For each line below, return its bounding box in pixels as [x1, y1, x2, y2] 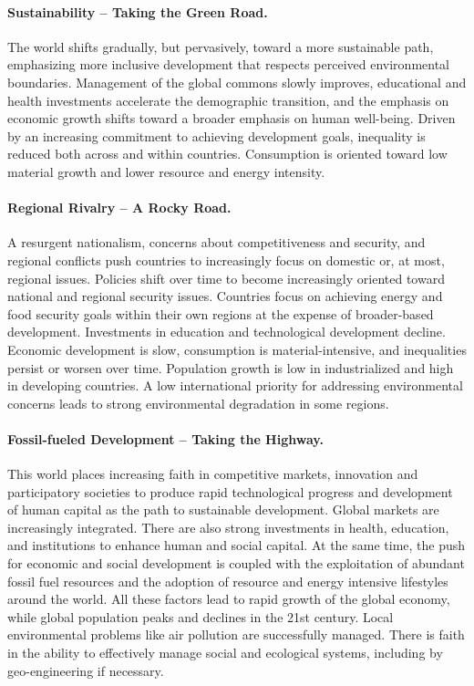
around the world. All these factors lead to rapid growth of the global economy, [7, 589, 450, 608]
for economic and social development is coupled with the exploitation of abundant [7, 554, 465, 573]
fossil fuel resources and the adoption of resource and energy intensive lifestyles [7, 571, 448, 590]
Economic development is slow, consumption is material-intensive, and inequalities [7, 339, 467, 359]
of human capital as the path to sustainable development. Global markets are [7, 500, 439, 519]
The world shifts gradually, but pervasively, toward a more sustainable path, [7, 36, 434, 56]
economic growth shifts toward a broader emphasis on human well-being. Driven [7, 109, 456, 128]
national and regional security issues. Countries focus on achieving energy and [7, 286, 443, 306]
